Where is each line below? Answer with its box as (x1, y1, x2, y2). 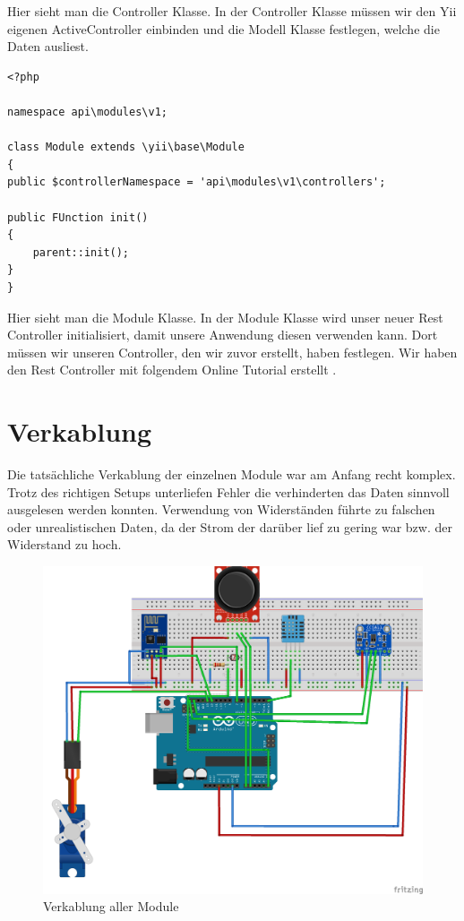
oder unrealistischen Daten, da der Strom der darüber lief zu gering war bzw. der (7, 517, 452, 536)
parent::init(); (32, 245, 130, 259)
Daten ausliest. (7, 37, 89, 56)
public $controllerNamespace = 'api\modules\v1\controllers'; (7, 176, 386, 189)
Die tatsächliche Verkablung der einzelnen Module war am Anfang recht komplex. (7, 465, 456, 483)
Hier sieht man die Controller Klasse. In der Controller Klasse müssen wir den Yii (7, 2, 457, 20)
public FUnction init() (7, 211, 149, 224)
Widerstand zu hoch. (7, 535, 122, 554)
